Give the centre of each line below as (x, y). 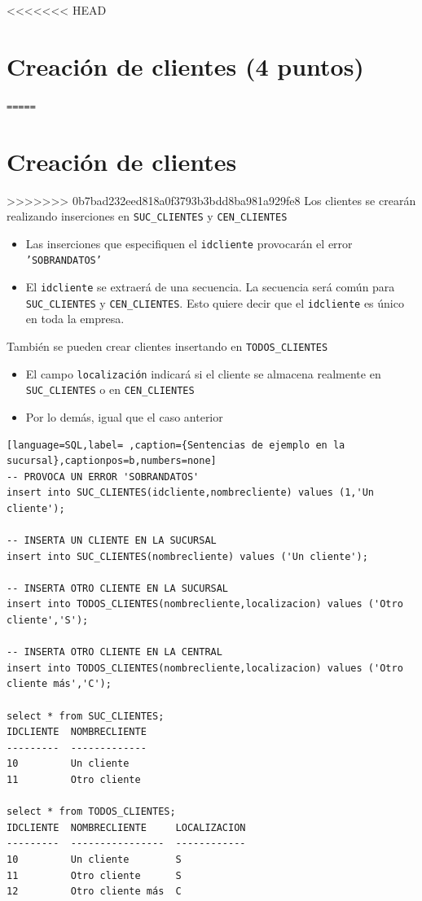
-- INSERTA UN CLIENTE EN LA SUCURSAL (112, 541)
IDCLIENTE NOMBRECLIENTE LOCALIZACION (126, 827)
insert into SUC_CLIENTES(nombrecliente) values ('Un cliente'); (187, 556)
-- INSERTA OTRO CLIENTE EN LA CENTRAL (114, 652)
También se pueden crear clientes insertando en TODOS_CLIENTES (167, 346)
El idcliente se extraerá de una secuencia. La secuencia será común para (210, 287)
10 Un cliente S (94, 859)
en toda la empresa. (75, 319)
